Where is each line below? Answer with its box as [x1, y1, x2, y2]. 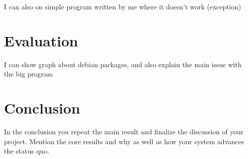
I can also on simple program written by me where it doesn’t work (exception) [4, 1, 241, 11]
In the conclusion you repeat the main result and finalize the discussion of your [4, 126, 244, 137]
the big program [4, 69, 53, 79]
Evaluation [4, 30, 78, 50]
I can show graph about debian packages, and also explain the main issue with [4, 59, 242, 69]
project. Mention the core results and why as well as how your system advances [4, 136, 244, 146]
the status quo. [4, 146, 49, 156]
